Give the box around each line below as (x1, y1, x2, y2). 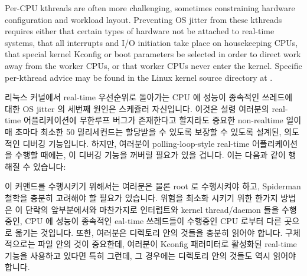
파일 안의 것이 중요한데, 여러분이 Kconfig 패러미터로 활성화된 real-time (38, 238, 297, 250)
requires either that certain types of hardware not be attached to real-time (5, 25, 275, 37)
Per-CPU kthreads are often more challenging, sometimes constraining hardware (5, 2, 295, 14)
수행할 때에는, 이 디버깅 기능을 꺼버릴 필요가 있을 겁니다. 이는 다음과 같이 (15, 149, 286, 161)
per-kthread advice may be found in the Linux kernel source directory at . (5, 71, 273, 83)
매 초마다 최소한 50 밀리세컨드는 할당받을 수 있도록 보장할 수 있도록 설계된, (5, 125, 282, 137)
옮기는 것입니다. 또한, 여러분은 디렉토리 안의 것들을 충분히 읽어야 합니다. (15, 226, 283, 238)
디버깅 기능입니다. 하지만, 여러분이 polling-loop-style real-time (22, 137, 250, 149)
